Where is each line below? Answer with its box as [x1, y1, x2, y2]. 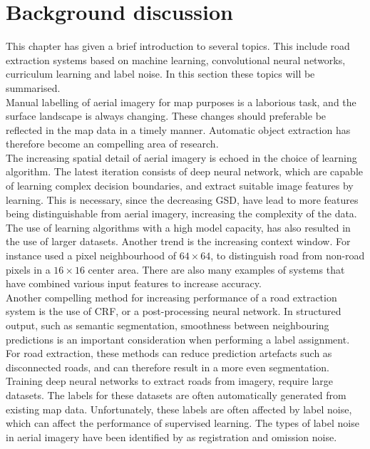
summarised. [6, 80, 61, 95]
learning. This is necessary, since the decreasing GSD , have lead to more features [6, 192, 359, 207]
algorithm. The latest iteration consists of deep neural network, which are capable [6, 164, 363, 179]
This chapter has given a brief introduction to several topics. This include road [6, 38, 350, 53]
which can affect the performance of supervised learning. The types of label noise [6, 416, 359, 430]
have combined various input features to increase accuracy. [6, 276, 262, 291]
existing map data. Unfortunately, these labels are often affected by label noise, [6, 401, 352, 416]
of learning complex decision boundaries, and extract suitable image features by [6, 178, 354, 193]
